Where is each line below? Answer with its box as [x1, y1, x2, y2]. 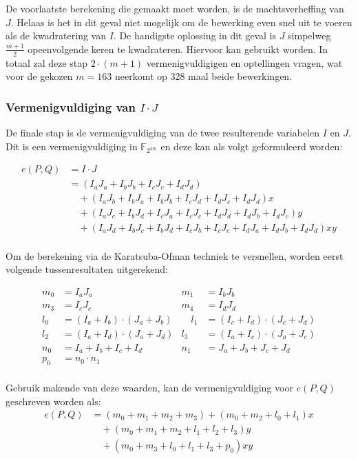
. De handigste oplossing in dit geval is [113, 28, 276, 43]
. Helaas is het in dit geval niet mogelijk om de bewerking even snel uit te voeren [10, 14, 352, 29]
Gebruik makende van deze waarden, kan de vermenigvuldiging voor [6, 380, 293, 395]
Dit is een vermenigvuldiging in [6, 139, 138, 153]
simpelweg [288, 28, 331, 43]
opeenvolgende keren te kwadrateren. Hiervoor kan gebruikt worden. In [28, 41, 328, 56]
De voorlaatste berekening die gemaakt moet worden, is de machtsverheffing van [6, 1, 344, 15]
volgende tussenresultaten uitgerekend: [6, 262, 168, 276]
